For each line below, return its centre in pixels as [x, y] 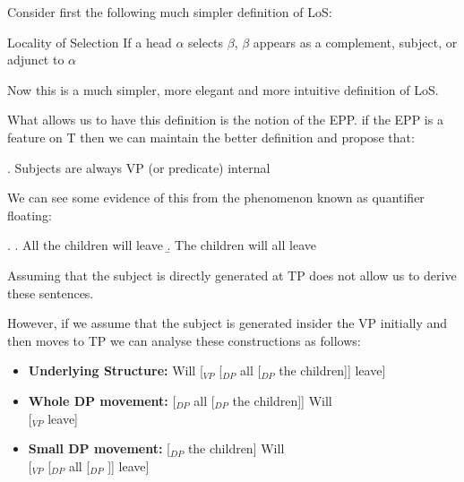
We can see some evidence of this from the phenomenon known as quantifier [216, 198]
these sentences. [51, 293]
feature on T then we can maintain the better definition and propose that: [211, 137]
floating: [30, 215]
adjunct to [36, 60]
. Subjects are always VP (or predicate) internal [139, 167]
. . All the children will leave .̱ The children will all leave [162, 245]
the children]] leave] [332, 370]
